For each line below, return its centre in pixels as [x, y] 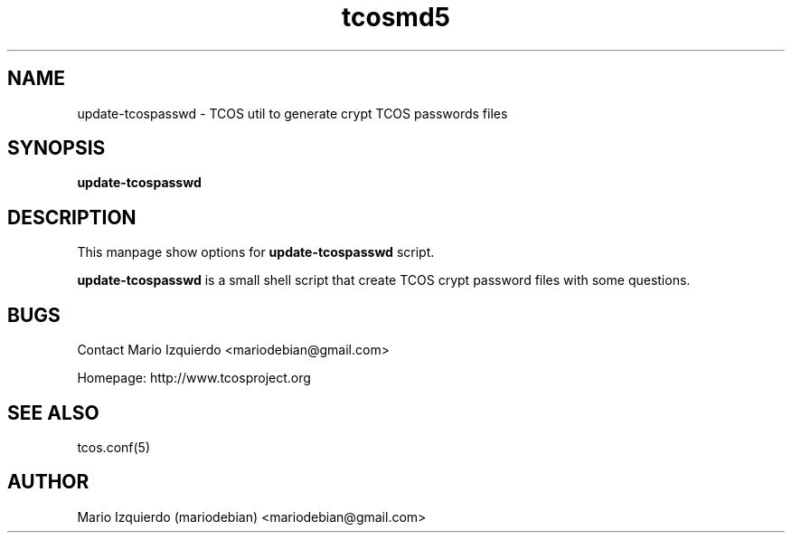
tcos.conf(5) [114, 447]
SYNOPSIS [57, 148]
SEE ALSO [53, 412]
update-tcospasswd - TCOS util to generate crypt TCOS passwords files [292, 113]
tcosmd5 [396, 17]
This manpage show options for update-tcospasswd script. [256, 252]
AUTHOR [48, 482]
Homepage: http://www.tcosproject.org [194, 378]
